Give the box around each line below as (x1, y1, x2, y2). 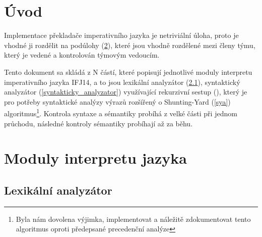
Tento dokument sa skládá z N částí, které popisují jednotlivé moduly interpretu (4, 66, 252, 77)
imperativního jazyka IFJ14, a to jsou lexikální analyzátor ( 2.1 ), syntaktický (4, 76, 240, 87)
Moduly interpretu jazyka (4, 148, 187, 168)
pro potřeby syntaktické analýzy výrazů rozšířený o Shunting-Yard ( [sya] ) (4, 96, 231, 107)
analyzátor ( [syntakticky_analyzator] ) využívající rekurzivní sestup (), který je (4, 86, 247, 97)
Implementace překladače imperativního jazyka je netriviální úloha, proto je (4, 30, 239, 40)
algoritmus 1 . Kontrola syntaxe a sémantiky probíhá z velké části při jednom (4, 107, 237, 118)
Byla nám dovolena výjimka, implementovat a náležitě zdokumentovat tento (16, 213, 251, 224)
